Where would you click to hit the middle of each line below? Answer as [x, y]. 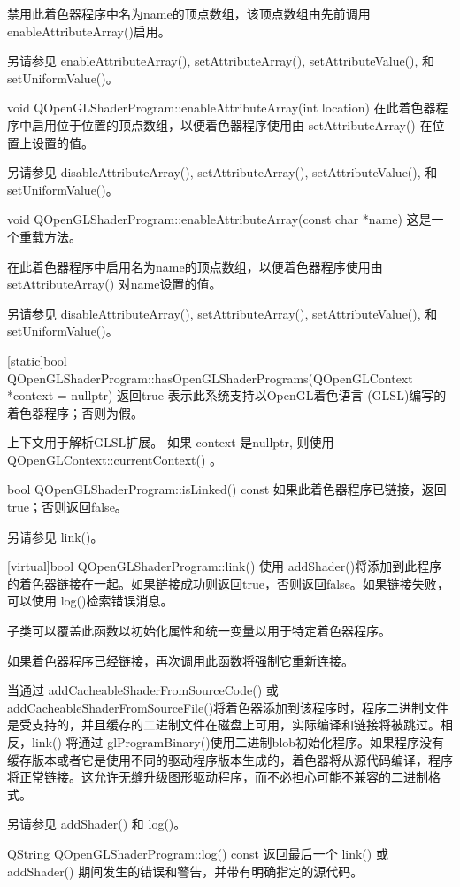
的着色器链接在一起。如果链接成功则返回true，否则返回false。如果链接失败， [228, 583]
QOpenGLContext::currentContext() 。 [115, 459]
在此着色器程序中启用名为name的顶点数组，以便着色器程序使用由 [195, 266]
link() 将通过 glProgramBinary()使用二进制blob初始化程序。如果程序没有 [238, 742]
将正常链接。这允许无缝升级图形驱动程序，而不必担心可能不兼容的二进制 [218, 777]
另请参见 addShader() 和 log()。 [97, 824]
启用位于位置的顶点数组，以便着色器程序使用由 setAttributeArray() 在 [232, 124]
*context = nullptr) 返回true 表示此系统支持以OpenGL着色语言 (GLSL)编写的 [227, 395]
